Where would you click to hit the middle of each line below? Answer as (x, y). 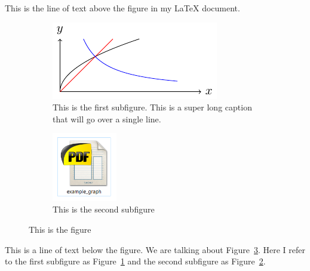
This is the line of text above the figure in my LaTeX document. (122, 8)
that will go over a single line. (107, 118)
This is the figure (60, 229)
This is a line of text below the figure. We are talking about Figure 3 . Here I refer (155, 249)
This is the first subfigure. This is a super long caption (152, 107)
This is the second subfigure (104, 209)
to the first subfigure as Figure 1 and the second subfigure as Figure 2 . (135, 261)
